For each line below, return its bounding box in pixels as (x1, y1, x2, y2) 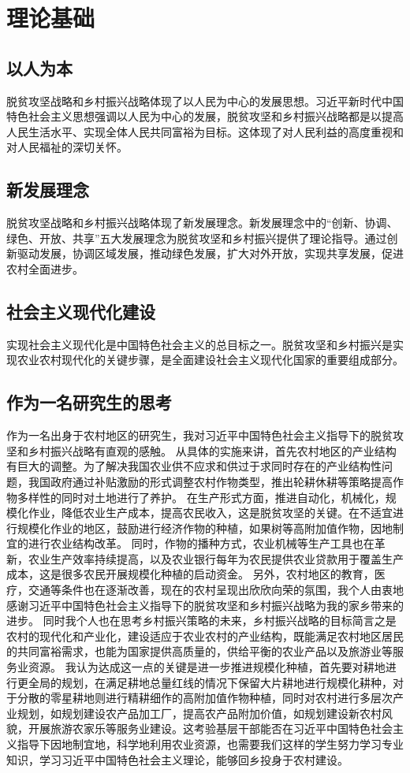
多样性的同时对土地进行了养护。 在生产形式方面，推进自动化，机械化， (17, 489, 386, 505)
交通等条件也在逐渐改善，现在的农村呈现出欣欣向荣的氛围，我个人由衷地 (28, 582, 404, 598)
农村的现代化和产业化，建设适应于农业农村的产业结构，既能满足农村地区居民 (6, 627, 404, 644)
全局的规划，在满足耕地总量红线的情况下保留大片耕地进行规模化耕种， (28, 674, 393, 690)
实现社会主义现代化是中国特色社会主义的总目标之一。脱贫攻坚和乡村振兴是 (6, 336, 393, 352)
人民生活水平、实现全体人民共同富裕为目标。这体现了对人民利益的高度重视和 (6, 123, 404, 139)
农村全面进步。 (6, 260, 84, 277)
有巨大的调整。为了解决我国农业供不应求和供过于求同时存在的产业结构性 (6, 458, 382, 474)
